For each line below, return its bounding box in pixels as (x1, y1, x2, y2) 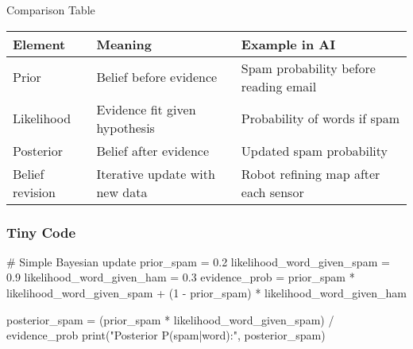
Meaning (96, 34, 152, 53)
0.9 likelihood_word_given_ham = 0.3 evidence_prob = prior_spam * (6, 269, 355, 285)
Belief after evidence (96, 141, 209, 160)
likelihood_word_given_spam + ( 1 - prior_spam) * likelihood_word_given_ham (6, 285, 407, 301)
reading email (241, 76, 317, 95)
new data (96, 182, 148, 201)
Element (13, 34, 66, 53)
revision (13, 182, 56, 201)
